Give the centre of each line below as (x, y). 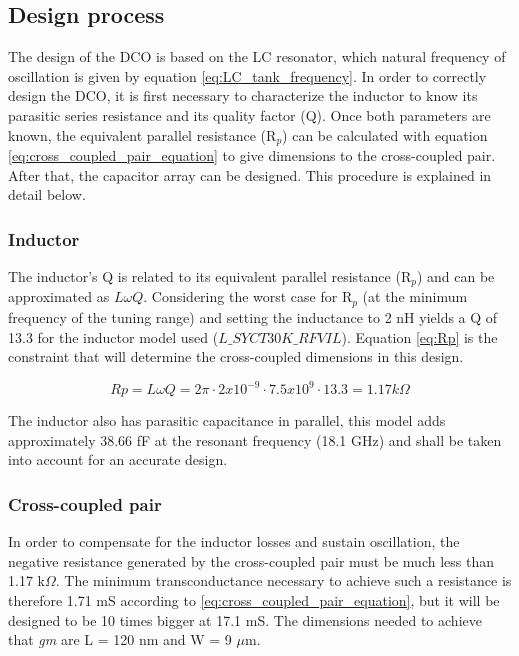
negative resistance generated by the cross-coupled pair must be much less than (251, 560)
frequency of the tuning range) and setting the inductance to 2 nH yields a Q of (253, 316)
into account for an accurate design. (118, 459)
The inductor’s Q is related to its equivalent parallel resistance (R (210, 276)
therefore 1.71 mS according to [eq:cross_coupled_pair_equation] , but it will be (254, 600)
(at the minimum (415, 296)
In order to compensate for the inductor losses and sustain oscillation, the (234, 541)
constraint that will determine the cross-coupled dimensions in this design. (236, 356)
